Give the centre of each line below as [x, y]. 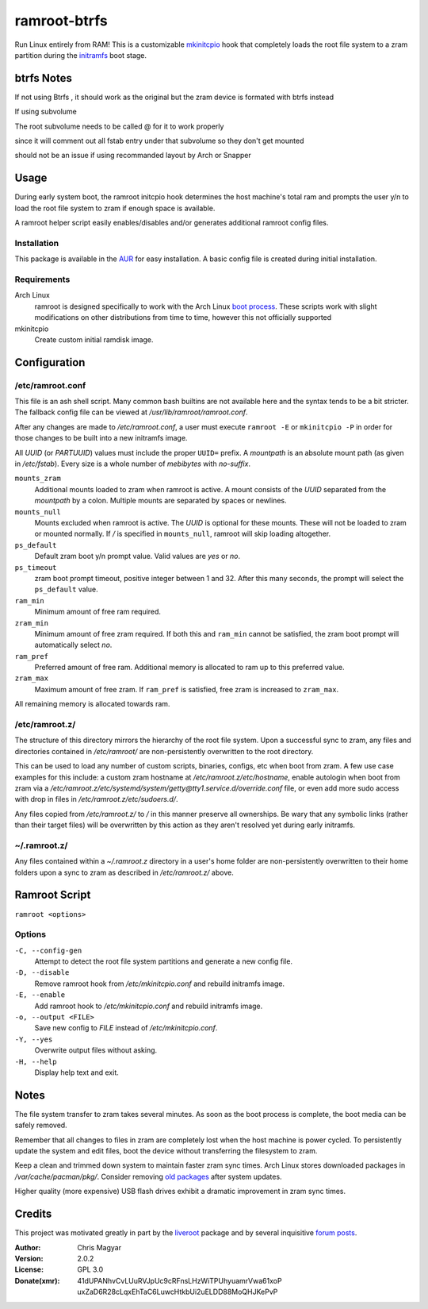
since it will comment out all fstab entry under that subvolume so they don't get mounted [159, 141]
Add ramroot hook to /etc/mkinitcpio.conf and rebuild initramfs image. [149, 1006]
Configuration [50, 362]
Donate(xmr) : [37, 1280]
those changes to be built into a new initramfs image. [101, 438]
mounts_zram [38, 479]
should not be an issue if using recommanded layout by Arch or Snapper [133, 156]
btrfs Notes [44, 78]
